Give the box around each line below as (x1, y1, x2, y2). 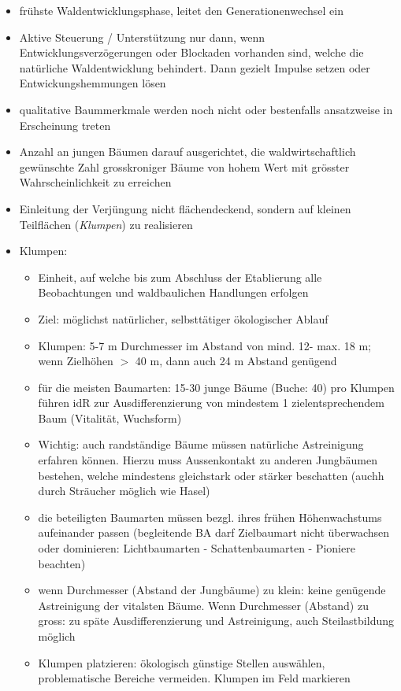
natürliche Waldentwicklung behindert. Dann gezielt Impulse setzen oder (19, 59, 370, 76)
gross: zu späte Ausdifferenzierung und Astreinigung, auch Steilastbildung (38, 612, 394, 629)
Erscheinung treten (19, 116, 111, 133)
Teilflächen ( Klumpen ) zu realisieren (19, 216, 193, 232)
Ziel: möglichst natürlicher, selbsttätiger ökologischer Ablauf (38, 310, 329, 327)
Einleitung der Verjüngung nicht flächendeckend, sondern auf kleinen (19, 200, 351, 216)
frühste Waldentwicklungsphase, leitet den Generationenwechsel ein (19, 2, 343, 18)
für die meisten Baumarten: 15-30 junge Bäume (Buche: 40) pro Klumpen (38, 379, 395, 395)
